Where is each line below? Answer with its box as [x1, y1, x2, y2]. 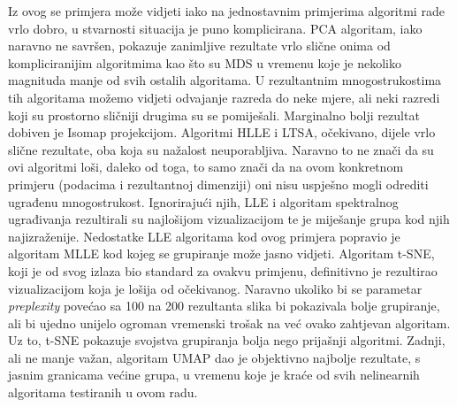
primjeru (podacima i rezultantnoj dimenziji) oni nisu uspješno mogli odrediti [8, 174, 429, 193]
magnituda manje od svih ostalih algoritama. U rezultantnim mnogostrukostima [8, 71, 442, 89]
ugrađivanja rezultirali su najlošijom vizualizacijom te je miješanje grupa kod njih [8, 210, 450, 228]
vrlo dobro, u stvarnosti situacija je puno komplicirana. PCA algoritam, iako [8, 19, 423, 37]
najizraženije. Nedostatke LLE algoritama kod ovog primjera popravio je [8, 227, 400, 245]
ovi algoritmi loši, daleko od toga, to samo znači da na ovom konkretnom [8, 157, 404, 176]
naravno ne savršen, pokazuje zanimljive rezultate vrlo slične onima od [8, 36, 391, 55]
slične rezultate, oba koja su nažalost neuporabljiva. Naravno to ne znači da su [8, 140, 434, 158]
